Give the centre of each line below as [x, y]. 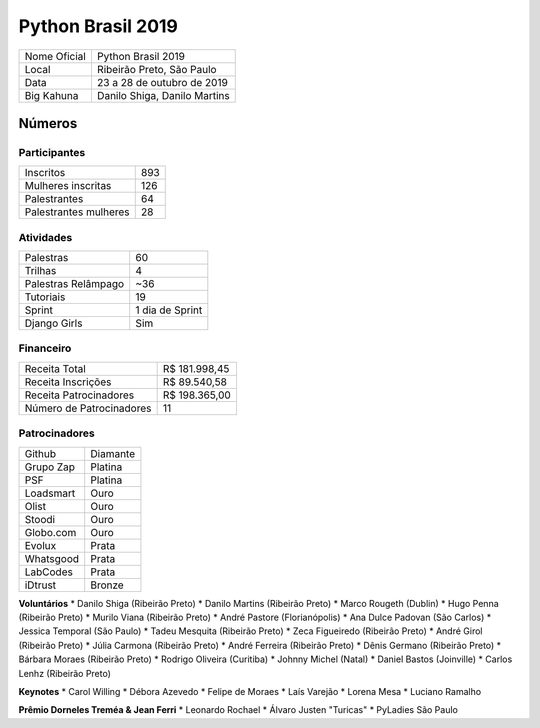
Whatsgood [52, 558]
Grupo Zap [49, 467]
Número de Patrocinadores [88, 408]
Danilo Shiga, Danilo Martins [163, 95]
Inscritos [45, 173]
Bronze [107, 585]
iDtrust [40, 585]
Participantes [52, 152]
